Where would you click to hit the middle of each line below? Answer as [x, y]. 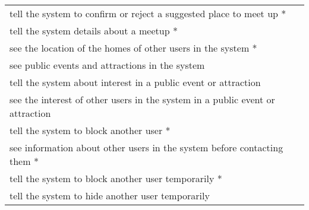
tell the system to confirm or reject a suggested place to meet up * [148, 13]
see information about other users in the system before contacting [146, 147]
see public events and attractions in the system [107, 65]
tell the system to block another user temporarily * [116, 178]
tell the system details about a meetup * [94, 31]
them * [24, 161]
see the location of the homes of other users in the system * [133, 48]
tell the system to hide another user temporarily [110, 195]
